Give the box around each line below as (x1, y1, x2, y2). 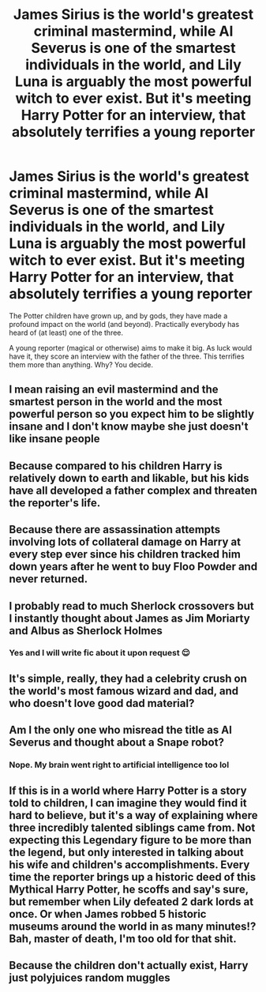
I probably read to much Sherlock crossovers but (9, 599, 255, 613)
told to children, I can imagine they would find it (9, 796, 247, 810)
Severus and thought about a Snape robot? (9, 736, 224, 750)
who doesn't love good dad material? (9, 697, 195, 710)
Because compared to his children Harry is (9, 459, 223, 472)
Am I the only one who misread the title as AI (9, 723, 232, 737)
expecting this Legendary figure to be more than (9, 833, 252, 847)
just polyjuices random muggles (9, 971, 170, 984)
